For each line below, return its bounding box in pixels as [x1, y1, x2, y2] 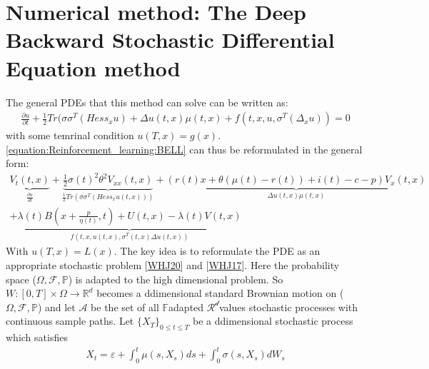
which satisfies [6, 330, 68, 345]
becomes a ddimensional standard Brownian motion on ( [96, 285, 344, 300]
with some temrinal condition [6, 128, 134, 143]
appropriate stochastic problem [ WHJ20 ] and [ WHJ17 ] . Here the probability [6, 257, 340, 272]
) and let [37, 299, 76, 314]
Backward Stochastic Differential [6, 25, 335, 54]
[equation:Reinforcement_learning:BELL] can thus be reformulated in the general [6, 141, 363, 156]
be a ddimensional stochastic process [193, 313, 353, 328]
